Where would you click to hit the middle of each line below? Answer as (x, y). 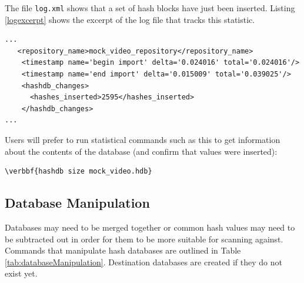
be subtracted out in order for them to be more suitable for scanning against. (144, 239)
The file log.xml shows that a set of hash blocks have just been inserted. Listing (150, 8)
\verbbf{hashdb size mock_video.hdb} (78, 172)
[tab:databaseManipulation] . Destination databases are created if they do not (143, 262)
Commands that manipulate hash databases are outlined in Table (123, 250)
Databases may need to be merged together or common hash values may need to (150, 227)
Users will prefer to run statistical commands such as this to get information (143, 139)
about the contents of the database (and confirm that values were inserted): (141, 151)
